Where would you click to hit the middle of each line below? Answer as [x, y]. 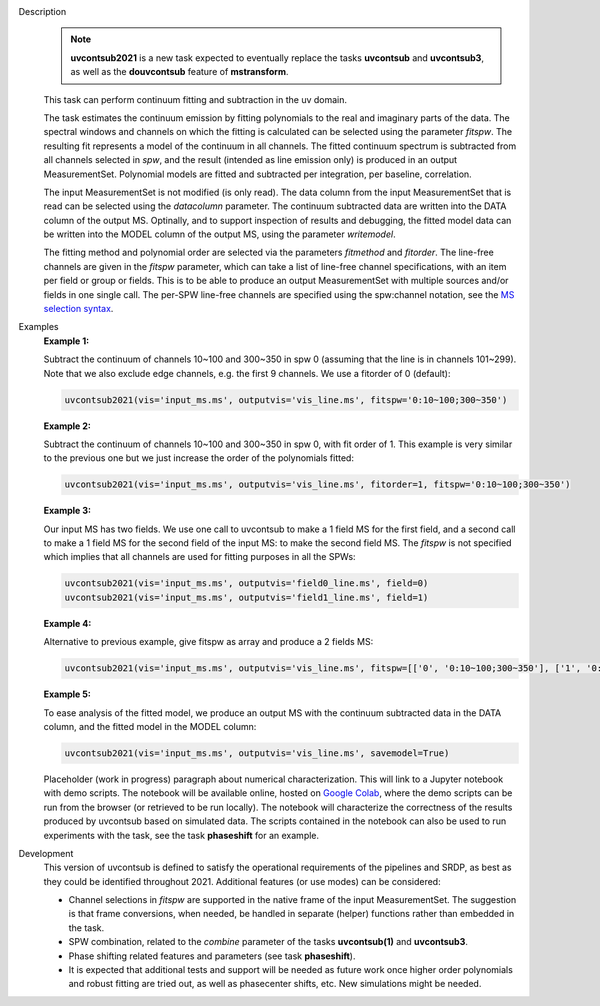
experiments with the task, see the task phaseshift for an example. [181, 835]
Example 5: [67, 694]
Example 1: [66, 341]
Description [42, 11]
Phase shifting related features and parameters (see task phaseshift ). [212, 956]
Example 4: [67, 623]
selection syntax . [78, 309]
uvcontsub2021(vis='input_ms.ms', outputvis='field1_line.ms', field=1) [246, 597]
